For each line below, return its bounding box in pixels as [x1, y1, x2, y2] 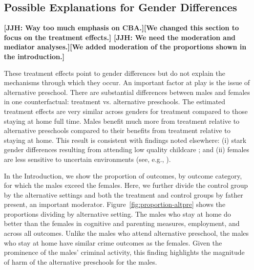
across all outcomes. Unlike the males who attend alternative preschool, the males [4, 228, 249, 238]
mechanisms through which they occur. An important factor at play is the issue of [4, 77, 250, 88]
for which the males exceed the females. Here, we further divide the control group [4, 180, 248, 190]
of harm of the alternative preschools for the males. [4, 256, 157, 267]
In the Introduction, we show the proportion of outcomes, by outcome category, [4, 170, 242, 180]
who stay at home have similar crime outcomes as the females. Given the [4, 237, 222, 247]
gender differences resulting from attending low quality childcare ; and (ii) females [4, 144, 250, 155]
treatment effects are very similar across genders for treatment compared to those [4, 106, 248, 116]
